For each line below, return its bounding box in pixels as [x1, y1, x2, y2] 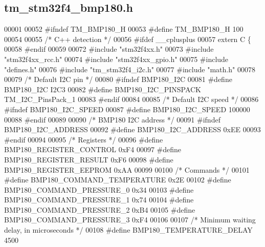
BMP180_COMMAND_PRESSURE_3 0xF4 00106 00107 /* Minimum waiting [4, 214, 256, 225]
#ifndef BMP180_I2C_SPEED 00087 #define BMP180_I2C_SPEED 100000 [4, 104, 250, 114]
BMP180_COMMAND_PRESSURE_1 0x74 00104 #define [4, 194, 194, 205]
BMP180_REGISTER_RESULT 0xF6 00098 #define [4, 154, 173, 164]
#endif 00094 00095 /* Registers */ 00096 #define [4, 134, 163, 145]
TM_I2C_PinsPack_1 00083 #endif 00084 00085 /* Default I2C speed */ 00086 [4, 94, 259, 105]
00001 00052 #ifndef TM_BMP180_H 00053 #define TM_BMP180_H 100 [4, 24, 244, 34]
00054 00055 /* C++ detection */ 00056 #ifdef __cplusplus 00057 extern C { [4, 33, 251, 44]
